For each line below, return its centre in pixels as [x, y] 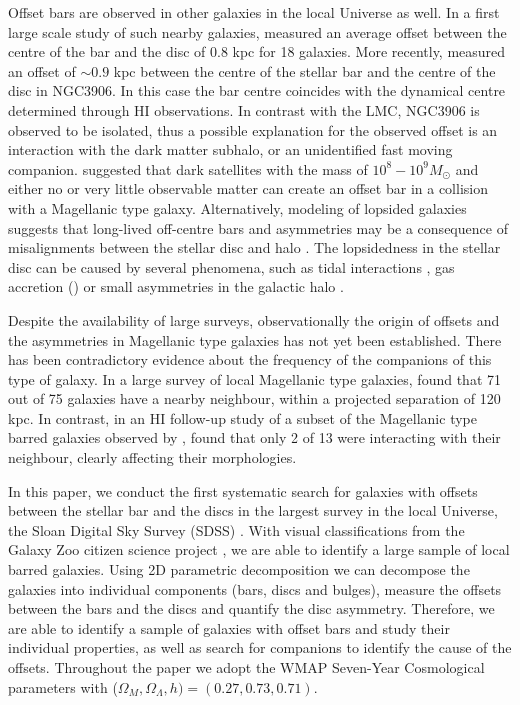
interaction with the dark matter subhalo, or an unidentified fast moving [230, 149]
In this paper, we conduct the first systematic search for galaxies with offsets [243, 490]
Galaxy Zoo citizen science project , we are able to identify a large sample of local [259, 549]
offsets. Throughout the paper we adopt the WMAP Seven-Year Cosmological [246, 667]
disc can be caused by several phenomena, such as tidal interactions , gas [231, 266]
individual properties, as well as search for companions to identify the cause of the [260, 647]
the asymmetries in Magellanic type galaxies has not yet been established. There [255, 339]
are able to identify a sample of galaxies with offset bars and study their [229, 627]
